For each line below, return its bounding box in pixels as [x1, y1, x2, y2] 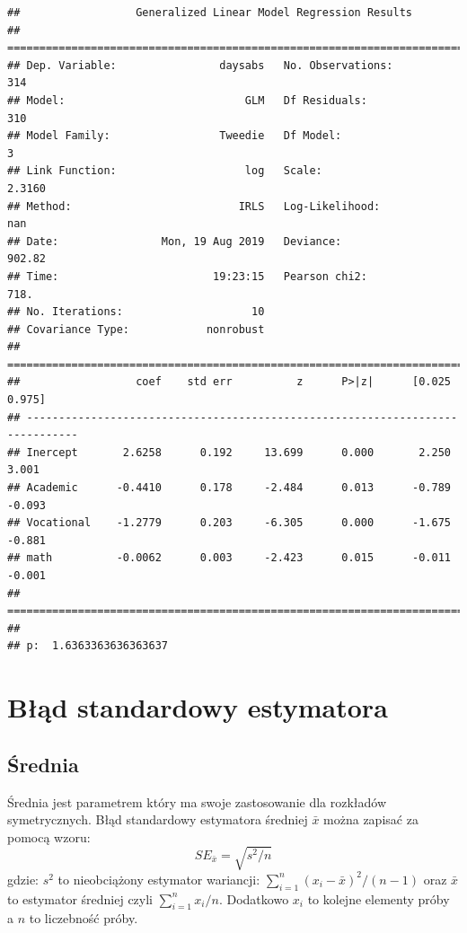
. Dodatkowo [218, 889, 289, 908]
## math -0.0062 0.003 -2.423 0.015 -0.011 [7, 551, 451, 565]
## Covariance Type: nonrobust [7, 322, 265, 336]
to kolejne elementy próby [307, 889, 450, 908]
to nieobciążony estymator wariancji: [57, 869, 260, 888]
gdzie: [7, 869, 39, 888]
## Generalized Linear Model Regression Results [7, 6, 413, 19]
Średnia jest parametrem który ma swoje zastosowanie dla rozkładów [7, 792, 387, 811]
